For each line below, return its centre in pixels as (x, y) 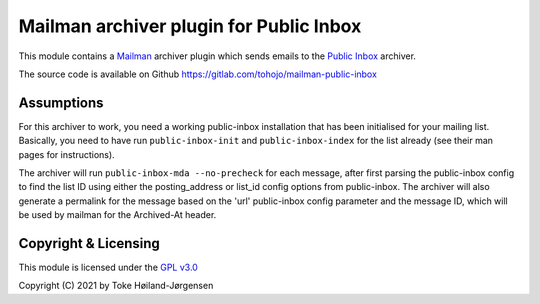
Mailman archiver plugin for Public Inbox (190, 26)
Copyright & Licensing (89, 243)
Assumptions (61, 102)
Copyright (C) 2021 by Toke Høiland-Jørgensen (116, 286)
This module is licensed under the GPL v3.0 (108, 267)
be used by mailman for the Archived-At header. (117, 215)
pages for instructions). (66, 154)
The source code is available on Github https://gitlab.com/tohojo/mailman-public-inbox (197, 74)
